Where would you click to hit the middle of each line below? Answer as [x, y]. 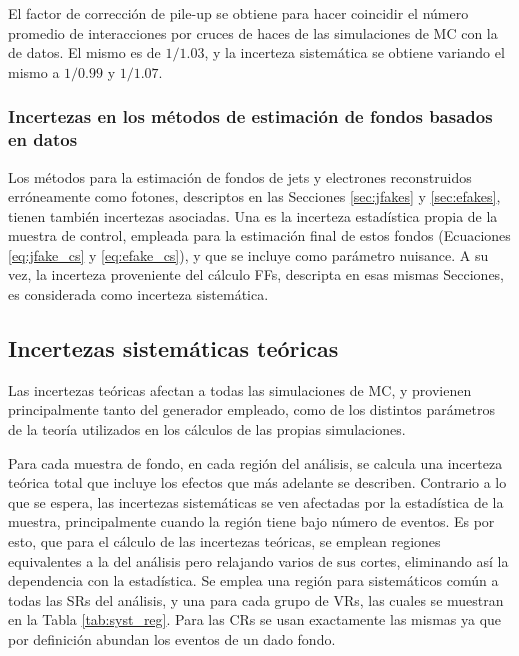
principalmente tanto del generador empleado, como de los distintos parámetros [251, 409]
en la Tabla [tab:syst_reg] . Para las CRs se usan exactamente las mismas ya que [255, 619]
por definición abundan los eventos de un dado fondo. [172, 639]
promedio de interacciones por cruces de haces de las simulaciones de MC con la [253, 32]
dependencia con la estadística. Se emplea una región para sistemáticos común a [253, 580]
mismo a [34, 71]
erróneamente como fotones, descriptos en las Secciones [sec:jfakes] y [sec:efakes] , [254, 196]
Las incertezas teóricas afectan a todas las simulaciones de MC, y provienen [240, 389]
